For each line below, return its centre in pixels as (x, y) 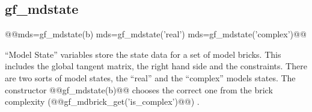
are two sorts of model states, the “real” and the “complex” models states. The (150, 77)
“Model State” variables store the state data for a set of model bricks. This (143, 54)
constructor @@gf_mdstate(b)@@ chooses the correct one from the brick (139, 89)
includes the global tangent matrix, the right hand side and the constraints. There (156, 66)
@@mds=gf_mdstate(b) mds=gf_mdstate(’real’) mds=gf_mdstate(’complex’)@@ (156, 34)
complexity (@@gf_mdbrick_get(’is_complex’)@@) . (102, 101)
